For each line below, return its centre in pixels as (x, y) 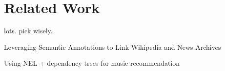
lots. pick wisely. (28, 31)
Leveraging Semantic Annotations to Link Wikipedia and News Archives (112, 47)
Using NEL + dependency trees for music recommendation (92, 63)
